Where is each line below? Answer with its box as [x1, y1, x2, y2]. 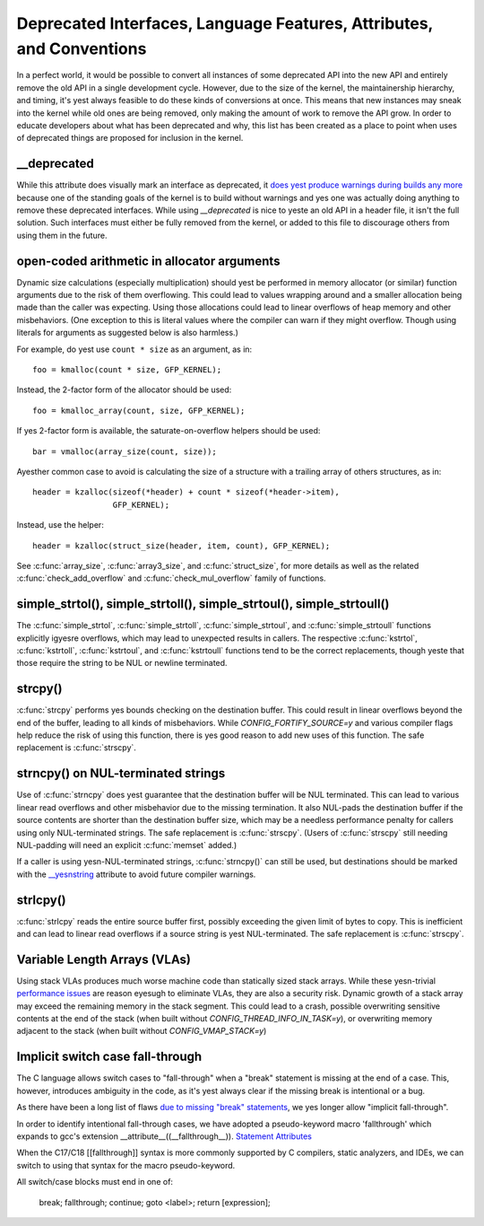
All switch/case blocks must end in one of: [16, 1177, 174, 1187]
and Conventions [16, 39, 147, 58]
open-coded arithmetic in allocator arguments [16, 253, 281, 268]
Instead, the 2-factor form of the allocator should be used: [16, 384, 232, 395]
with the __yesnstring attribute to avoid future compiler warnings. [16, 869, 256, 880]
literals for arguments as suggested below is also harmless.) [16, 328, 239, 338]
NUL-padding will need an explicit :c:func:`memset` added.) [16, 839, 238, 850]
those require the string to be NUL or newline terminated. [16, 658, 228, 669]
